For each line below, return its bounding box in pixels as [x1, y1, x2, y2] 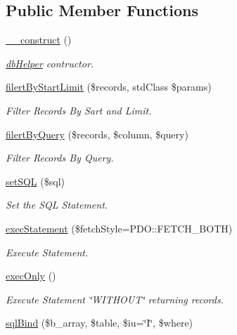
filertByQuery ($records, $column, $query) [6, 126, 188, 141]
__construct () [6, 32, 72, 47]
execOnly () [6, 268, 56, 283]
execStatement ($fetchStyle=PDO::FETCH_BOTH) [6, 221, 233, 235]
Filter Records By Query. [6, 150, 114, 165]
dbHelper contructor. [6, 55, 94, 70]
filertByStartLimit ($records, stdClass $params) [6, 79, 212, 94]
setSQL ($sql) [6, 173, 65, 188]
